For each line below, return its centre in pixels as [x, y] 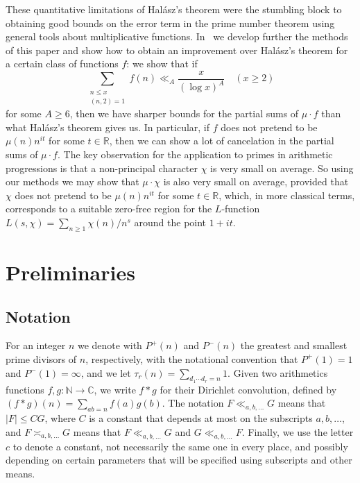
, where [60, 418]
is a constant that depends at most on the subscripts [201, 418]
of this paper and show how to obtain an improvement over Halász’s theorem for [177, 50]
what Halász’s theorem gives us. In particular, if [108, 127]
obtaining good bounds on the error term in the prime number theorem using [170, 23]
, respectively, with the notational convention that [192, 358]
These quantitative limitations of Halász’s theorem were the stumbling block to [174, 9]
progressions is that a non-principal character [102, 168]
